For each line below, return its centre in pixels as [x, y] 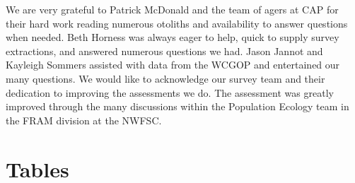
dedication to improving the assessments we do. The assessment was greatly [170, 92]
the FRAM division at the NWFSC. [84, 120]
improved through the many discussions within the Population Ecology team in [177, 106]
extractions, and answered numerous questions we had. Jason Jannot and [164, 51]
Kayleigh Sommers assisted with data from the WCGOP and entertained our [173, 65]
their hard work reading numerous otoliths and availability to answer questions [177, 23]
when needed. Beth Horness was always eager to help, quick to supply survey [173, 37]
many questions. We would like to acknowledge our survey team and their [165, 78]
